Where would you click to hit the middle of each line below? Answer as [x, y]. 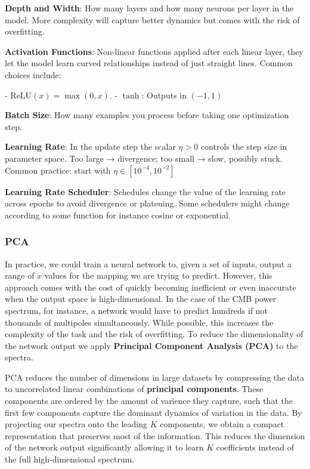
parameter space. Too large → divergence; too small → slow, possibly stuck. [144, 158]
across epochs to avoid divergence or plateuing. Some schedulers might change [147, 203]
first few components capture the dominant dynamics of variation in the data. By [154, 412]
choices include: [33, 74]
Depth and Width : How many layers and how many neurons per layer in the [149, 8]
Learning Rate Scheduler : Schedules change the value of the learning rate [145, 191]
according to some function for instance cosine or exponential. [118, 215]
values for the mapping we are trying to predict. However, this [158, 275]
